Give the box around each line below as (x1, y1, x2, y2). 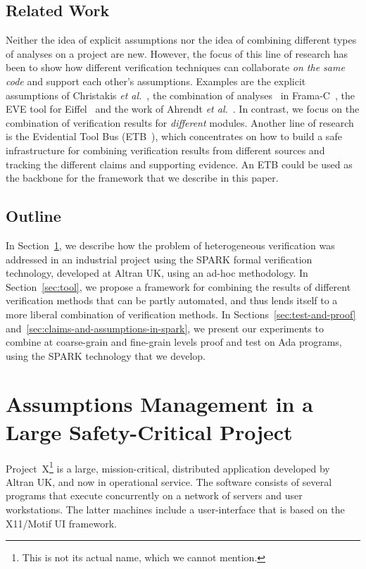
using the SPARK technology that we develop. (6, 348, 206, 363)
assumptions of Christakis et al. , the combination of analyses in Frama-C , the (6, 87, 355, 102)
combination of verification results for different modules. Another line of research (6, 115, 354, 130)
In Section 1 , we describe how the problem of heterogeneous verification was (6, 237, 335, 252)
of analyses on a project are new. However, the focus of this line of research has (6, 46, 348, 61)
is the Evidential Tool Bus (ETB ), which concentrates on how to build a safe (6, 129, 342, 144)
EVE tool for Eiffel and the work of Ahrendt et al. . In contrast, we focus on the (6, 101, 360, 116)
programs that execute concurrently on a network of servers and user (6, 488, 303, 503)
